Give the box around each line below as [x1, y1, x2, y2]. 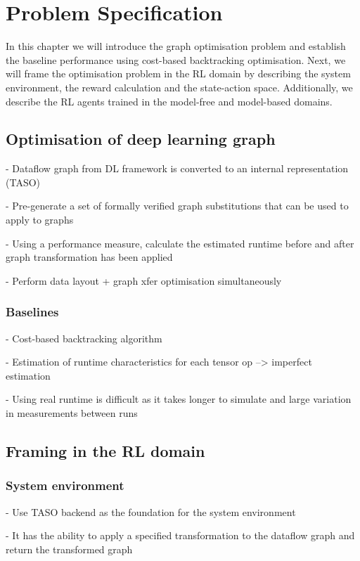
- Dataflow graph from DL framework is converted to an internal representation [6, 161, 349, 176]
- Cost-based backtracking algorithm [6, 330, 162, 345]
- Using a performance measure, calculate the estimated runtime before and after [6, 236, 354, 250]
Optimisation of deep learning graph [6, 128, 276, 150]
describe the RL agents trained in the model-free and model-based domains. [6, 93, 333, 108]
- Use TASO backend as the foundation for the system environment [6, 504, 296, 519]
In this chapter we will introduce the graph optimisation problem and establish [6, 39, 346, 53]
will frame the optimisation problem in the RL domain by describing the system [6, 66, 351, 81]
